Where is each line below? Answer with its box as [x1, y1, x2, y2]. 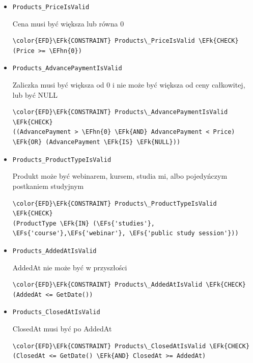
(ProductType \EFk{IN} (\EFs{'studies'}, [12, 219, 155, 227]
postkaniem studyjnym [12, 180, 84, 191]
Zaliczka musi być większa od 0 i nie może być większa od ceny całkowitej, [12, 79, 245, 90]
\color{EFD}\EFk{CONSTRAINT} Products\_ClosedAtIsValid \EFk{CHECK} [12, 342, 250, 350]
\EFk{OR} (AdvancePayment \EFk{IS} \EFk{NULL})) [12, 138, 181, 146]
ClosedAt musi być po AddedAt [12, 323, 112, 333]
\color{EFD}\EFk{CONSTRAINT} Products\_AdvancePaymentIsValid [12, 108, 228, 116]
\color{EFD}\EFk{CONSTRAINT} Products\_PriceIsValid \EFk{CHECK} [12, 37, 239, 45]
